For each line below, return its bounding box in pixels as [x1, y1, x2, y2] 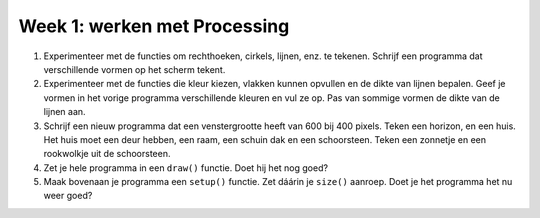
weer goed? [43, 190, 93, 202]
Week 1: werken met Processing [18, 15, 290, 37]
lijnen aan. [43, 106, 86, 118]
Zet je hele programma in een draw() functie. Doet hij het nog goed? [43, 161, 329, 174]
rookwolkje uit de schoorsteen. [43, 148, 171, 160]
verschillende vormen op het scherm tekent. [43, 63, 226, 75]
